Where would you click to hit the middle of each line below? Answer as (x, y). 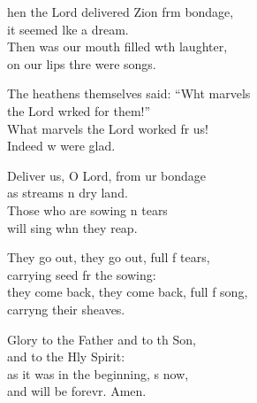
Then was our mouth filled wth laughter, (117, 46)
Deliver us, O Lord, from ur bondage (107, 175)
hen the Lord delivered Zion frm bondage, (121, 12)
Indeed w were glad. (61, 146)
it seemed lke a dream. (68, 29)
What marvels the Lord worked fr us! (108, 128)
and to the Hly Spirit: (66, 356)
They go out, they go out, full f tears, (109, 257)
